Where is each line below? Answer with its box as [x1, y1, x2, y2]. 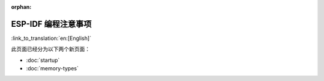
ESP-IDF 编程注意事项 [11, 18, 92, 29]
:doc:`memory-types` [26, 65, 79, 72]
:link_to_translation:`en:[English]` [11, 35, 92, 42]
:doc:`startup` [26, 57, 60, 64]
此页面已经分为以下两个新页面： [11, 45, 90, 53]
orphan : [11, 4, 32, 10]
